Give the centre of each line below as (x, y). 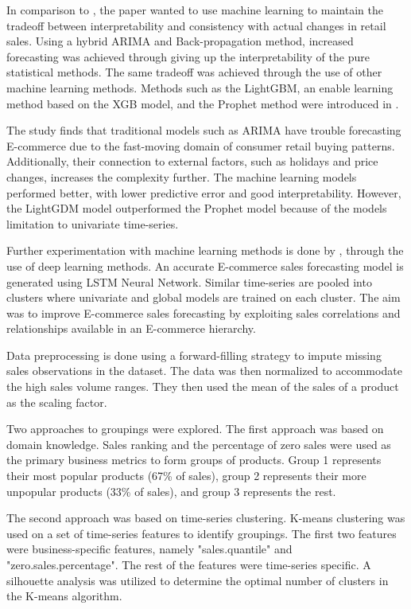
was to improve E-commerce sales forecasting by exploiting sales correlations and (204, 312)
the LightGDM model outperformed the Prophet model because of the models (197, 208)
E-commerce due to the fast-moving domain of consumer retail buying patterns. (201, 145)
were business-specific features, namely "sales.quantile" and (149, 549)
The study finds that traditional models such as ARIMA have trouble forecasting (204, 130)
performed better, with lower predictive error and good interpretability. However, (204, 192)
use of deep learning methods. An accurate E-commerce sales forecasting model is (205, 265)
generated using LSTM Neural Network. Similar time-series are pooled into (189, 281)
